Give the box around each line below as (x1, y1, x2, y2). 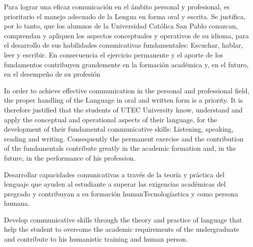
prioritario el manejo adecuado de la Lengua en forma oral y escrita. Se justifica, (4, 11, 246, 21)
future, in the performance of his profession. (4, 152, 136, 163)
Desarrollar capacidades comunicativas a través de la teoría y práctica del (4, 169, 225, 179)
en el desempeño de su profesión (4, 69, 101, 79)
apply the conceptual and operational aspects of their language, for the (4, 114, 217, 124)
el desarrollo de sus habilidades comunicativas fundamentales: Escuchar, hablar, (4, 40, 243, 50)
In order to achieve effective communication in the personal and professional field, (4, 85, 250, 95)
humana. (4, 198, 30, 208)
